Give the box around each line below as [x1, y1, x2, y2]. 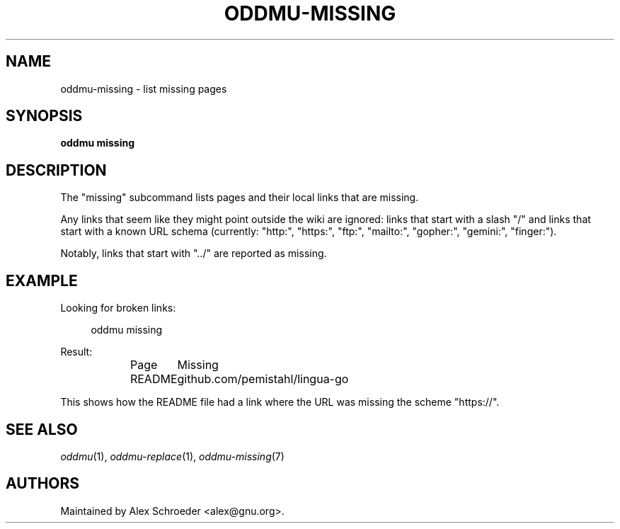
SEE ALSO [6, 420, 78, 438]
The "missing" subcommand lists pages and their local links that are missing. [60, 191, 419, 204]
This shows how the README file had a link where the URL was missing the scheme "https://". [60, 396, 500, 409]
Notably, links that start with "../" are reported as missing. [60, 247, 327, 260]
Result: [60, 346, 93, 358]
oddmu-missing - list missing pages [60, 82, 227, 95]
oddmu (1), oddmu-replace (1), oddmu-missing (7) [60, 450, 285, 462]
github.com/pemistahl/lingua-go [177, 372, 349, 387]
